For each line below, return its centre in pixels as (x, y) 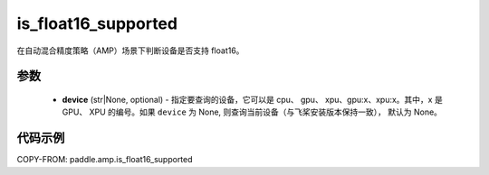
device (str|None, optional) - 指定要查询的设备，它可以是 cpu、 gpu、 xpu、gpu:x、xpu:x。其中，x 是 (252, 99)
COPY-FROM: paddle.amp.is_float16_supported (105, 160)
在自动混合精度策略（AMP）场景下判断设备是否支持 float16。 (130, 51)
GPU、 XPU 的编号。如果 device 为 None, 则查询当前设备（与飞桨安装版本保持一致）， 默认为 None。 (252, 112)
